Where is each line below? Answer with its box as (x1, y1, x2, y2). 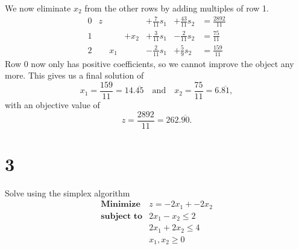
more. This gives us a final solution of (5, 69, 144, 82)
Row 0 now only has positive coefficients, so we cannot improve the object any (5, 57, 294, 70)
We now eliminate (5, 2, 71, 14)
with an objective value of (5, 98, 100, 111)
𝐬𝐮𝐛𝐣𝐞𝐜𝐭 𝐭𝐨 (101, 212, 143, 221)
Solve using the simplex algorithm (5, 186, 130, 199)
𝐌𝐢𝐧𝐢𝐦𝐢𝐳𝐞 (101, 200, 140, 209)
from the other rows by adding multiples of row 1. (84, 2, 269, 14)
